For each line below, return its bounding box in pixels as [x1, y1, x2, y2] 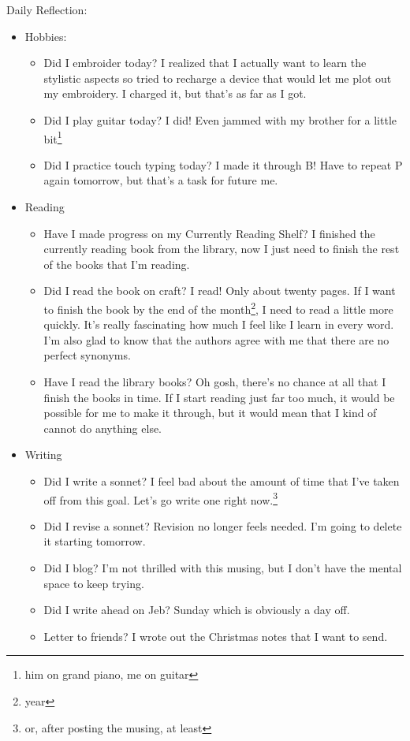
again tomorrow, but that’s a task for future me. [43, 172, 278, 188]
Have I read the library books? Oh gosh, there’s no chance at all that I [43, 374, 386, 389]
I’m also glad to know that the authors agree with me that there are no [43, 331, 389, 348]
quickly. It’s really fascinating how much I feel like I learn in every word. [43, 316, 394, 333]
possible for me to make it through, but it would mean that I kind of [43, 404, 377, 421]
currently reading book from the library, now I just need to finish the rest [43, 240, 400, 257]
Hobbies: [24, 28, 67, 44]
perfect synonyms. [43, 347, 131, 363]
